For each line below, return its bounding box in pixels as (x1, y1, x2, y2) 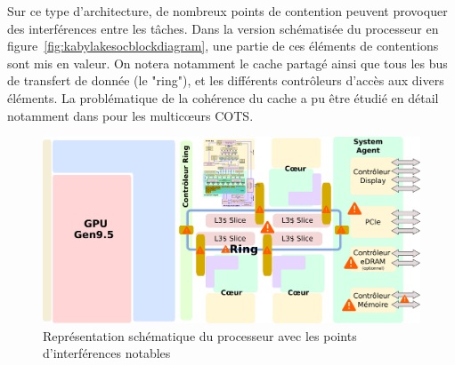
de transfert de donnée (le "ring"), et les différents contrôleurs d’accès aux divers (7, 71, 444, 90)
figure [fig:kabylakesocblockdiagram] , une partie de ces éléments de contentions (7, 36, 439, 55)
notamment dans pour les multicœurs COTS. (7, 106, 254, 124)
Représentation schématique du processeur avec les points (43, 326, 357, 345)
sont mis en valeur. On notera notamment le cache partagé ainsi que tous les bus (7, 53, 448, 72)
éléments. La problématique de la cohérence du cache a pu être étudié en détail (7, 88, 439, 107)
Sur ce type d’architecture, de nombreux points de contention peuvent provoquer (7, 2, 448, 20)
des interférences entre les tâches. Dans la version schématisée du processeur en (7, 19, 439, 37)
